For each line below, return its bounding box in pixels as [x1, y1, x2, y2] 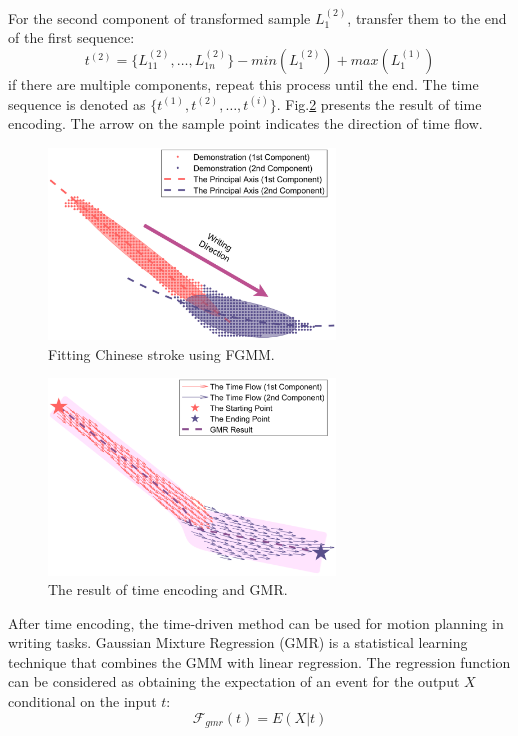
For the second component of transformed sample [8, 7, 311, 28]
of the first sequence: [8, 27, 135, 48]
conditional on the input [8, 691, 157, 712]
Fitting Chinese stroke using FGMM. [48, 343, 275, 364]
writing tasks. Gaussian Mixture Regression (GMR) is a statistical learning [8, 632, 468, 653]
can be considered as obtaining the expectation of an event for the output [8, 671, 460, 692]
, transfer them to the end [347, 7, 507, 28]
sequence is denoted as [8, 93, 146, 114]
